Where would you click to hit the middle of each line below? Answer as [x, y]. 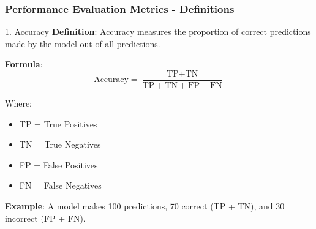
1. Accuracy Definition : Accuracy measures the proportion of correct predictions [158, 32]
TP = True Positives [58, 123]
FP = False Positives [58, 164]
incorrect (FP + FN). [45, 218]
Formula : [24, 64]
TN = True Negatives [60, 144]
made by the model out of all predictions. [83, 43]
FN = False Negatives [60, 185]
